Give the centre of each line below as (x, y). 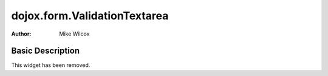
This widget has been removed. (51, 65)
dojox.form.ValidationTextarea (90, 16)
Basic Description (46, 51)
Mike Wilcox (74, 34)
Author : (21, 34)
